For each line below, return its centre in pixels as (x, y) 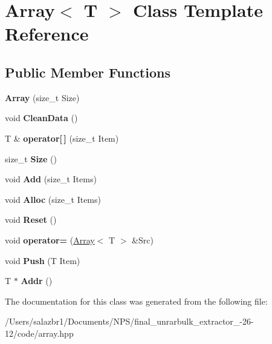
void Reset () (31, 220)
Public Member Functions (88, 72)
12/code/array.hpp (39, 333)
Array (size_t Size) (42, 97)
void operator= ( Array (50, 240)
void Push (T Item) (43, 260)
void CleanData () (41, 118)
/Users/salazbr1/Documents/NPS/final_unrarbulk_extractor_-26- (129, 321)
